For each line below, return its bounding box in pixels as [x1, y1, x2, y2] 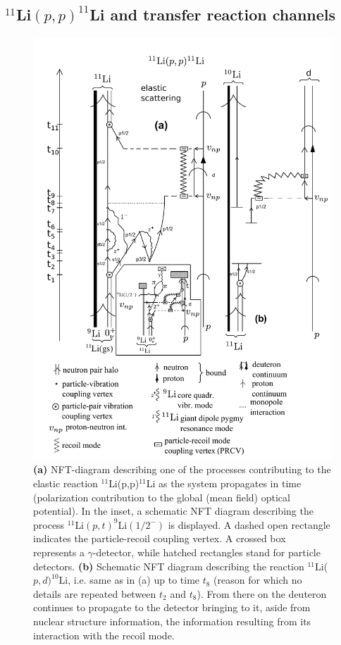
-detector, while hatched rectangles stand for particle [92, 545, 321, 560]
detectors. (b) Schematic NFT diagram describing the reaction [33, 558, 304, 573]
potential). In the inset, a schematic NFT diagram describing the [33, 503, 314, 518]
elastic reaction [33, 476, 98, 491]
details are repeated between [33, 586, 156, 601]
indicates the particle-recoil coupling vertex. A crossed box [33, 531, 286, 546]
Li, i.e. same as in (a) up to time [58, 572, 200, 587]
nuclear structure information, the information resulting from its [33, 614, 311, 629]
